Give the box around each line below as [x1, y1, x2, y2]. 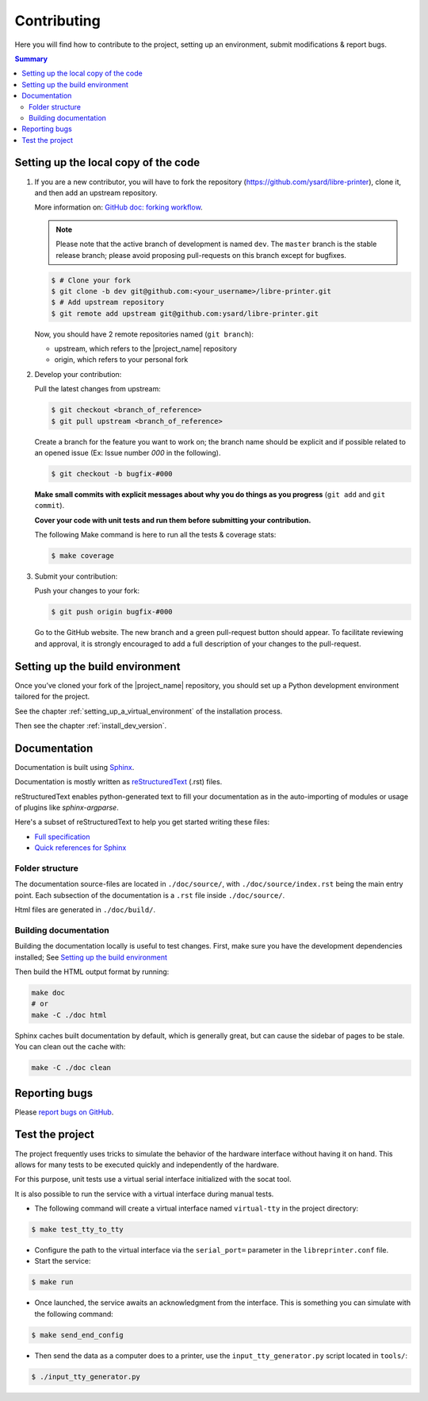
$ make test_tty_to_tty [31, 1225, 124, 1234]
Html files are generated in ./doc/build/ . [14, 905, 156, 914]
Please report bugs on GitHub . [14, 1107, 114, 1117]
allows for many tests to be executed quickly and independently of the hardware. [14, 1160, 279, 1169]
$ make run [31, 1278, 74, 1287]
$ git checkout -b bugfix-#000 [51, 469, 174, 478]
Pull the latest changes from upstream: [34, 384, 162, 394]
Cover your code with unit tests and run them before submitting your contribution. [34, 515, 311, 525]
